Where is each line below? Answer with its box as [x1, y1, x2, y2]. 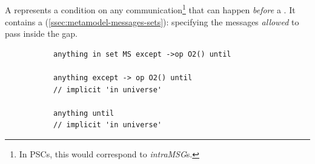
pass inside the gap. [5, 27, 78, 40]
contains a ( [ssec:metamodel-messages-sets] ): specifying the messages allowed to [5, 15, 299, 28]
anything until [53, 109, 114, 118]
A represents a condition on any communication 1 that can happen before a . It [5, 2, 296, 16]
